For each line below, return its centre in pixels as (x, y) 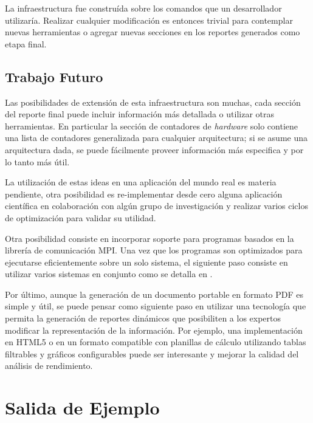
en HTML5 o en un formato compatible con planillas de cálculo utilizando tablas (156, 342)
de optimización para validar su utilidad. (81, 217)
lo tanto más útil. (37, 161)
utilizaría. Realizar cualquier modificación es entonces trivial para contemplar (149, 20)
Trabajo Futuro (54, 76)
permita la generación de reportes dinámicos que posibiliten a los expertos (143, 318)
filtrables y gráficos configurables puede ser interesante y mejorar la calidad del (152, 353)
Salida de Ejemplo (82, 408)
